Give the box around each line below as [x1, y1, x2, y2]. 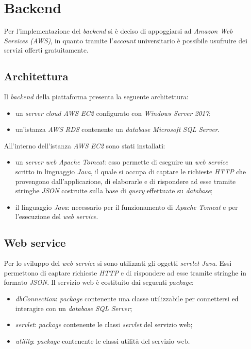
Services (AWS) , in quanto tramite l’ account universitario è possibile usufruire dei [4, 35, 248, 45]
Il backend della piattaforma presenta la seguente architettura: [4, 92, 189, 102]
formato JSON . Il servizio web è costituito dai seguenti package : [4, 277, 194, 287]
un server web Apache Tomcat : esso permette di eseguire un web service [15, 157, 228, 167]
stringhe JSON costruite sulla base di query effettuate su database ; [15, 185, 213, 196]
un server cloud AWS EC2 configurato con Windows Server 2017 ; [15, 108, 211, 118]
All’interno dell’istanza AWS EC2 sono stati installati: [4, 140, 166, 150]
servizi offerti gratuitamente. [4, 45, 89, 55]
